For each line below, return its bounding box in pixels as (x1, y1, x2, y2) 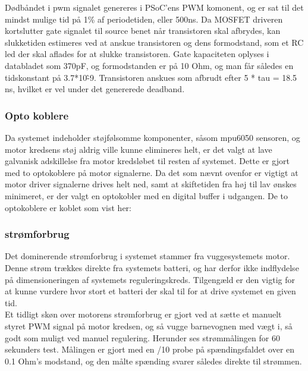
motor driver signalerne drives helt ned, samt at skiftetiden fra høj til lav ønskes (5, 178, 297, 190)
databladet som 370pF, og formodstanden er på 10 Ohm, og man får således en (5, 59, 294, 71)
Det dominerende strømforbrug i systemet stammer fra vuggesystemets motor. (5, 250, 290, 262)
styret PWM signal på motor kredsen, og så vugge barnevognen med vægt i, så (5, 319, 293, 332)
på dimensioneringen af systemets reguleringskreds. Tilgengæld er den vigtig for (5, 273, 295, 285)
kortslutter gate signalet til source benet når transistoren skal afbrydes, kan (5, 24, 281, 37)
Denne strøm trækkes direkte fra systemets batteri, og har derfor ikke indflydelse (5, 261, 299, 273)
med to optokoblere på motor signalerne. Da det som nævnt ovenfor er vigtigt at (5, 166, 298, 178)
